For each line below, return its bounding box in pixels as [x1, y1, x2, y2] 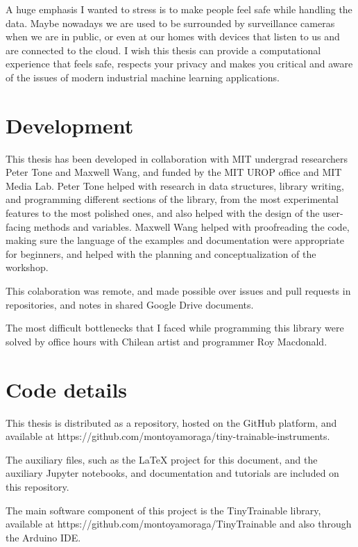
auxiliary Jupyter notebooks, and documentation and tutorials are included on [6, 466, 339, 480]
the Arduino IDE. [6, 530, 81, 544]
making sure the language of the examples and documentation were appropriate [6, 233, 344, 247]
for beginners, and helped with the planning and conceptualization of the [6, 246, 316, 261]
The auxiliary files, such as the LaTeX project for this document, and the [6, 452, 318, 466]
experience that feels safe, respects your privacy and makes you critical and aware [6, 56, 353, 71]
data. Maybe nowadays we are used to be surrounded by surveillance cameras [6, 15, 335, 30]
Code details [6, 375, 128, 403]
